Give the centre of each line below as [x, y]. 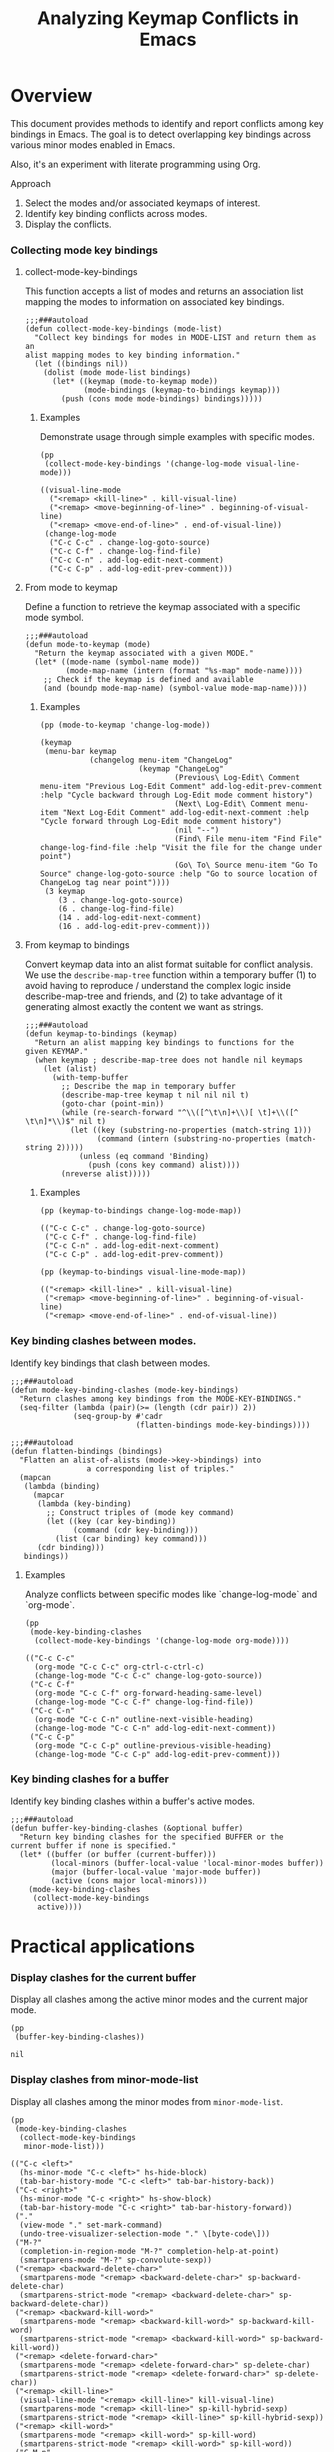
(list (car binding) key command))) [131, 1538]
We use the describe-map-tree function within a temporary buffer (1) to [170, 975]
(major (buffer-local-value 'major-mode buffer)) [156, 1872]
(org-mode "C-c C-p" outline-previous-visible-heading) [153, 1745]
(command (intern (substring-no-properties [188, 1139]
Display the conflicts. [68, 224]
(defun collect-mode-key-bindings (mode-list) [123, 329]
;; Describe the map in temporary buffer [149, 1087]
